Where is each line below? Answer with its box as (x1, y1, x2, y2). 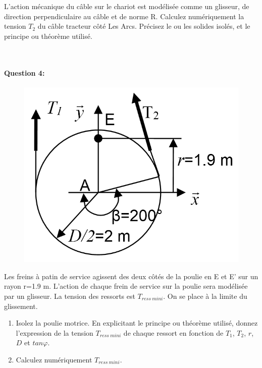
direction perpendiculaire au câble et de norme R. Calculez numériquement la (4, 11, 244, 21)
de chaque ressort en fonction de (123, 327, 224, 338)
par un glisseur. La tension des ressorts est (4, 291, 135, 301)
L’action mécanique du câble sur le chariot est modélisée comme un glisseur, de (4, 1, 249, 11)
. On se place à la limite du (163, 291, 247, 301)
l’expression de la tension (16, 327, 93, 338)
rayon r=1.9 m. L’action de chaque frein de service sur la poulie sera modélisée (4, 281, 248, 291)
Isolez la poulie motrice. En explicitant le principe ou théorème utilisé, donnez (16, 318, 258, 328)
